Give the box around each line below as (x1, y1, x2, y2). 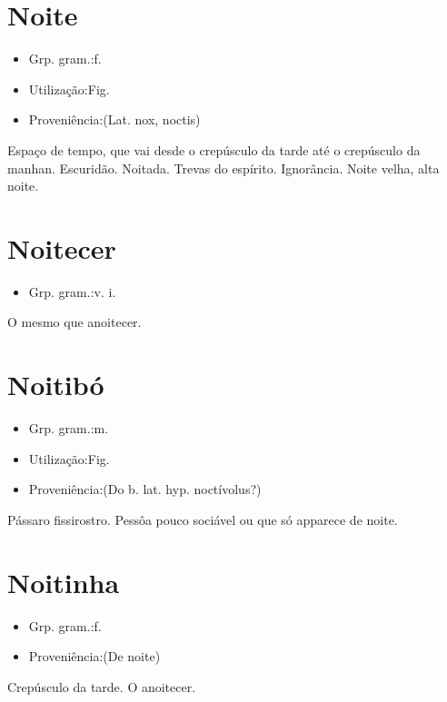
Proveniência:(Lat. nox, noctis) (28, 110, 201, 129)
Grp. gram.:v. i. (28, 282, 116, 301)
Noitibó (7, 366, 104, 403)
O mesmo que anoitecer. (7, 312, 142, 331)
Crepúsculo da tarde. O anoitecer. (7, 677, 196, 696)
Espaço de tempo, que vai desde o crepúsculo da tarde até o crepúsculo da (7, 140, 421, 159)
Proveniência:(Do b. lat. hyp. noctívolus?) (28, 480, 262, 499)
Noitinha (7, 563, 120, 600)
